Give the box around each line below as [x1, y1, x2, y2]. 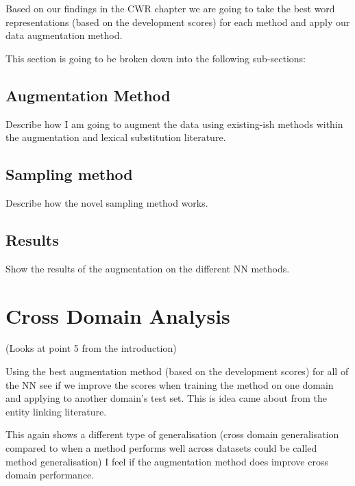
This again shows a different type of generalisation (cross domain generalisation [5, 427, 339, 442]
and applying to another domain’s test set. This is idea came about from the [5, 391, 328, 405]
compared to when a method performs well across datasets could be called [5, 441, 317, 455]
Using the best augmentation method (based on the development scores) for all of [5, 364, 349, 379]
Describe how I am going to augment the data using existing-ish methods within [5, 116, 343, 131]
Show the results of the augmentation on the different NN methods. [5, 261, 290, 275]
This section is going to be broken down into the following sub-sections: [5, 51, 306, 65]
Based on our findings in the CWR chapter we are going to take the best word [5, 1, 335, 15]
